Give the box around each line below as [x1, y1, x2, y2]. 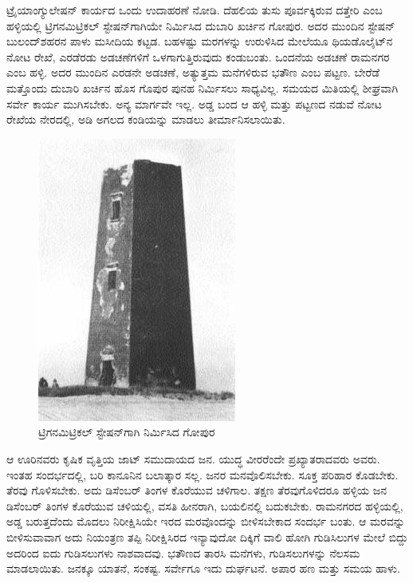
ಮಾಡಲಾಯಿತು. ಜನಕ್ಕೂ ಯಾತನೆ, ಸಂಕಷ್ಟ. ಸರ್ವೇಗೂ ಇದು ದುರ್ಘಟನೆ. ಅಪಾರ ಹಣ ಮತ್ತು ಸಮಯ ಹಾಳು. [6, 560, 400, 577]
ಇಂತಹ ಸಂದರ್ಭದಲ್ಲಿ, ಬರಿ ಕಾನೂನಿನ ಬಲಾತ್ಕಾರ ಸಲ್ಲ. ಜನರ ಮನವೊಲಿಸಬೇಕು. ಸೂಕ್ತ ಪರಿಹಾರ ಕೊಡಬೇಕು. [6, 466, 399, 483]
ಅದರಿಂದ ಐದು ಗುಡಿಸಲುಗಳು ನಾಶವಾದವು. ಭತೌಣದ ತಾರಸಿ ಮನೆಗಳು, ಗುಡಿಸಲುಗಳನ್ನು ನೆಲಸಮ [6, 544, 360, 561]
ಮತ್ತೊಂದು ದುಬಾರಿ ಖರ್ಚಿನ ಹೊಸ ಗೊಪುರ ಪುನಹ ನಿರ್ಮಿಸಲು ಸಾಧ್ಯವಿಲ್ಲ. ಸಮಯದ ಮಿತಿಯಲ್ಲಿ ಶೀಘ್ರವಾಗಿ [6, 79, 399, 96]
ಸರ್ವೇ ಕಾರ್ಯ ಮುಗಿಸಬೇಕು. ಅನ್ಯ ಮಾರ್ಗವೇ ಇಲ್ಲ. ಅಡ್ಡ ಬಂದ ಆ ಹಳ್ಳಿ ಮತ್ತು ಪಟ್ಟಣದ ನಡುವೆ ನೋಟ [6, 95, 382, 112]
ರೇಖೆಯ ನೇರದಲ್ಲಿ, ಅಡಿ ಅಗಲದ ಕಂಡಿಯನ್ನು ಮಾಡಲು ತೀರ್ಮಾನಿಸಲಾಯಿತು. [6, 111, 285, 128]
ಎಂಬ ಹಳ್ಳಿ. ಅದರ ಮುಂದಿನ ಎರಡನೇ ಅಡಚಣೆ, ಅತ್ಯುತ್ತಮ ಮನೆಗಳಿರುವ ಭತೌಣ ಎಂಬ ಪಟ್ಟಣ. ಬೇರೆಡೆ [6, 64, 380, 81]
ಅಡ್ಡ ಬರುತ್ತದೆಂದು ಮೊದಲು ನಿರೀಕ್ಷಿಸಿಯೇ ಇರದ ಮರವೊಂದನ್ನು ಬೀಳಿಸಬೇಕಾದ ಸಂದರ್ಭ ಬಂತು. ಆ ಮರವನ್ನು [6, 513, 405, 530]
